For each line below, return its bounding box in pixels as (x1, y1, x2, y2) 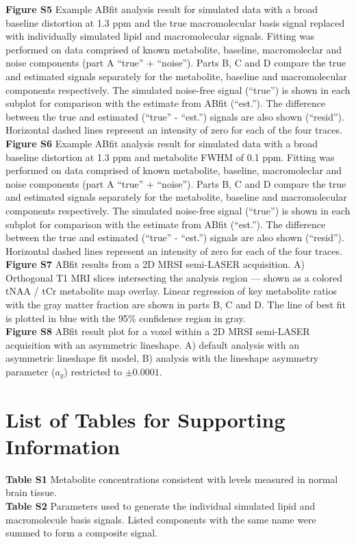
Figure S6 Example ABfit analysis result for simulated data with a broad (5, 136, 318, 150)
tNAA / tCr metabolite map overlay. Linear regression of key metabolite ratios (5, 284, 338, 298)
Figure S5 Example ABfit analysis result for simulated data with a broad (5, 2, 318, 16)
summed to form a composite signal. (5, 526, 157, 540)
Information (5, 432, 120, 460)
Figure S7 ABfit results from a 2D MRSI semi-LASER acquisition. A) (5, 257, 305, 271)
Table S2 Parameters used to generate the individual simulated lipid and (5, 498, 316, 512)
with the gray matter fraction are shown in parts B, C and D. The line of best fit (5, 297, 346, 312)
